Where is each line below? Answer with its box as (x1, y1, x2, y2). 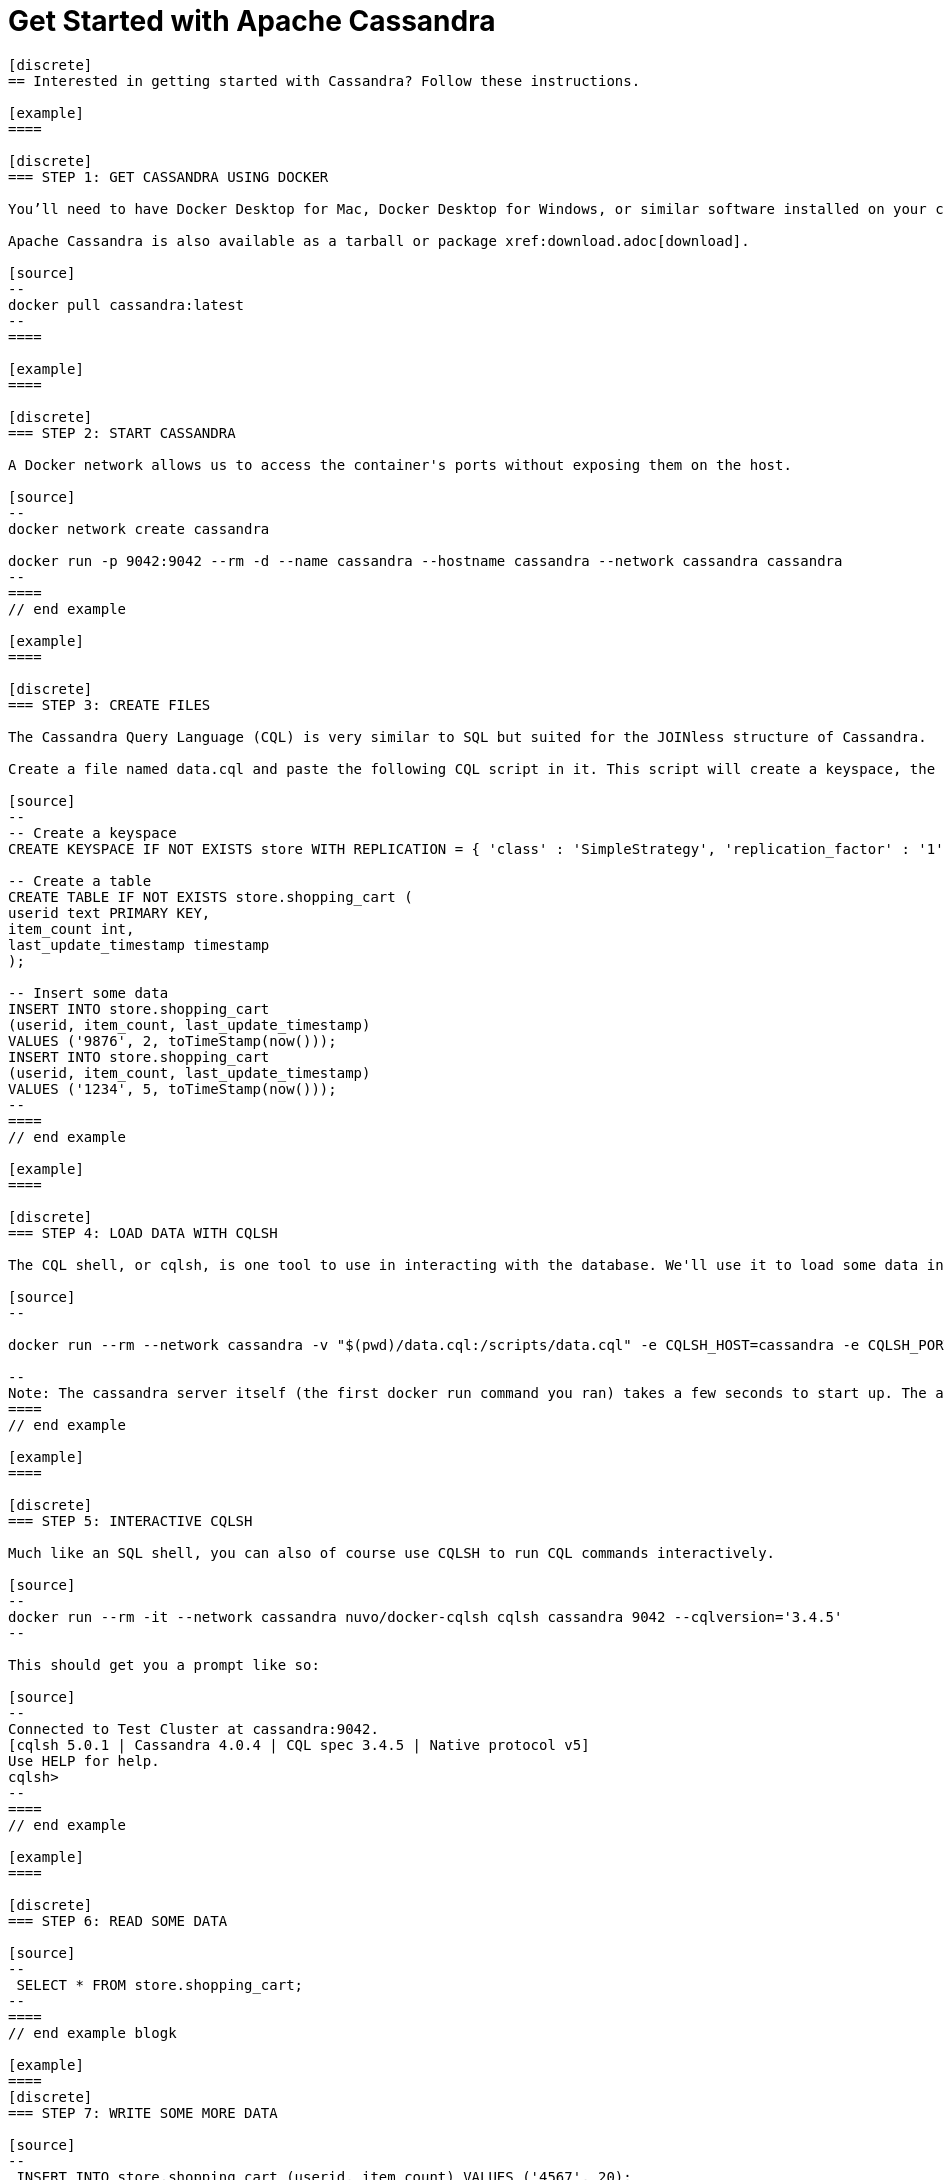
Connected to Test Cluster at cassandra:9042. (8, 1720, 379, 1737)
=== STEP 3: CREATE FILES (8, 696, 211, 713)
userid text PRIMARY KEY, (8, 904, 211, 921)
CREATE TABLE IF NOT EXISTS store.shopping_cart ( (8, 888, 413, 905)
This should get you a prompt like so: (8, 1656, 320, 1673)
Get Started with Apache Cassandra (8, 4, 496, 38)
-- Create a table (8, 872, 152, 889)
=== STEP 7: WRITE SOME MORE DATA (8, 2104, 278, 2121)
